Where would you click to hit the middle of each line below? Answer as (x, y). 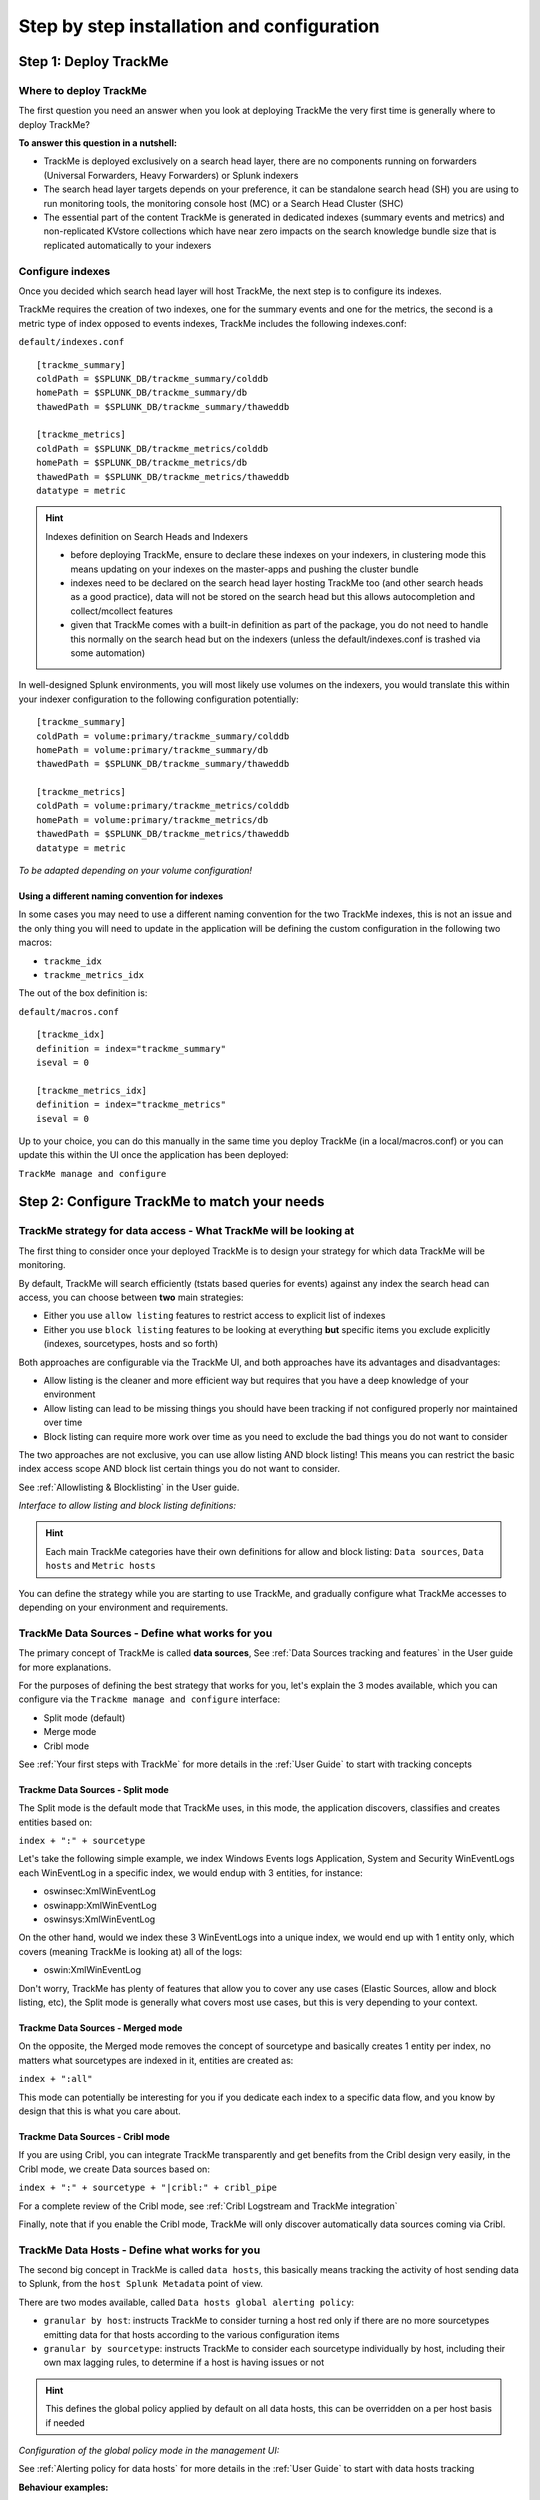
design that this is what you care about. (100, 2111)
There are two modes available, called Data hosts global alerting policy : (186, 2302)
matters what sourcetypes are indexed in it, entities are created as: (156, 2060)
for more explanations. (65, 1667)
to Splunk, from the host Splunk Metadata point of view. (141, 2284)
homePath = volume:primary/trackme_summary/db (152, 749)
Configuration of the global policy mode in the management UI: (149, 2450)
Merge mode (70, 1732)
